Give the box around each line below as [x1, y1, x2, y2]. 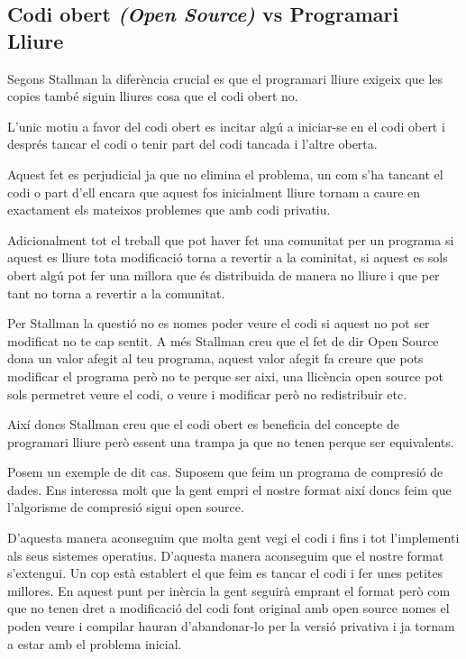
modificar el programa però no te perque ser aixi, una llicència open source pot [7, 366, 443, 385]
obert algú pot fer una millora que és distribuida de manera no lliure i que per [7, 265, 440, 284]
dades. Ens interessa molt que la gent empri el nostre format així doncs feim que [7, 480, 452, 499]
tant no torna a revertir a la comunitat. [7, 283, 225, 302]
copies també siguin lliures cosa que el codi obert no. [7, 87, 298, 105]
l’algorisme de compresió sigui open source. [7, 498, 244, 517]
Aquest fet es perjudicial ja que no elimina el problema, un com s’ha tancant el [7, 164, 443, 183]
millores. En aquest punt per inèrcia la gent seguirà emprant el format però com [7, 581, 451, 600]
